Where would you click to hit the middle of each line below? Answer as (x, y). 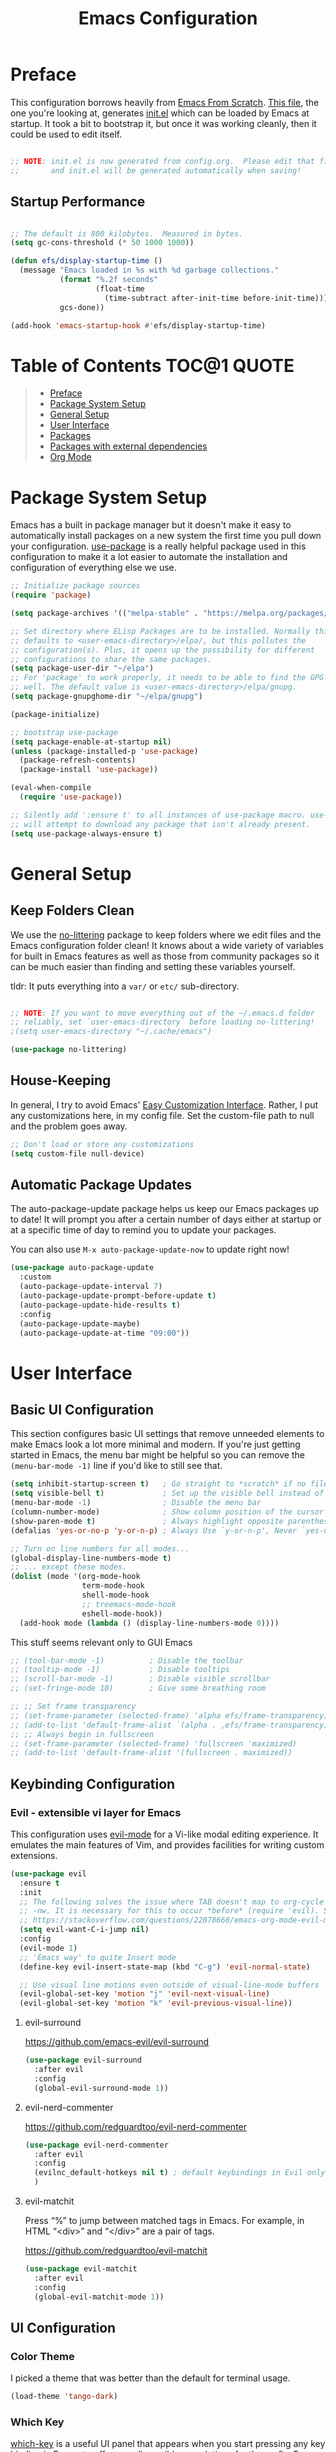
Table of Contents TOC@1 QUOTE (152, 365)
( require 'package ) (51, 595)
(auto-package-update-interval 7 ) (91, 1287)
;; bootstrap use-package (64, 732)
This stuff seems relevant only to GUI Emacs (101, 1642)
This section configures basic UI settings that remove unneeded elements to (167, 1434)
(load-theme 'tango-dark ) (64, 2397)
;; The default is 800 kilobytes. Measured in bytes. (127, 233)
